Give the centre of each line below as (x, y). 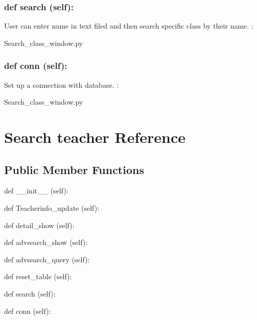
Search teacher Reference (95, 137)
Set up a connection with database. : (62, 84)
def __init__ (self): (36, 191)
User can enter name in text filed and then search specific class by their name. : (129, 26)
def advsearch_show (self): (46, 242)
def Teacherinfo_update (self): (52, 207)
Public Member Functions (74, 169)
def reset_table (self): (38, 276)
